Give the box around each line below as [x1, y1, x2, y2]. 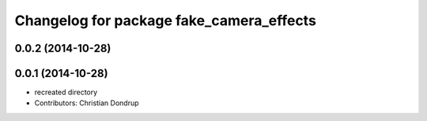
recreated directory [34, 87, 98, 97]
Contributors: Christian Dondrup [34, 98, 139, 108]
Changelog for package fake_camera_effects [14, 12, 316, 29]
